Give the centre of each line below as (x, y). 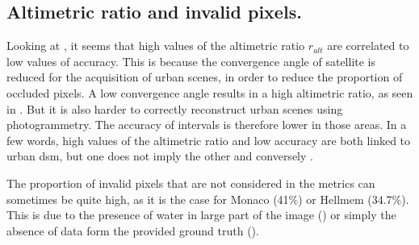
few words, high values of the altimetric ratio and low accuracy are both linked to (209, 140)
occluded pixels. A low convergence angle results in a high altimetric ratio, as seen (210, 92)
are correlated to (368, 46)
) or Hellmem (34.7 (345, 199)
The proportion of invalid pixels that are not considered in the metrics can (191, 183)
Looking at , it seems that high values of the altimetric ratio (156, 46)
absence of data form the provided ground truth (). (133, 230)
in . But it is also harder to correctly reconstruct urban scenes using (175, 108)
